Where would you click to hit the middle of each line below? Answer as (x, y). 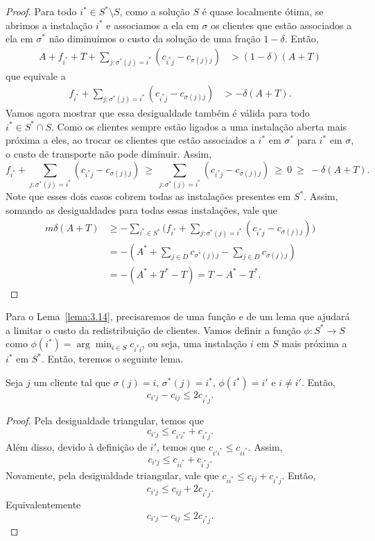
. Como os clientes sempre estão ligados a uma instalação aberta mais (199, 126)
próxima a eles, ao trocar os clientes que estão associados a (130, 140)
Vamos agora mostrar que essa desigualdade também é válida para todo (158, 113)
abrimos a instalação (49, 25)
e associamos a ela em (152, 25)
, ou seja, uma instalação (194, 343)
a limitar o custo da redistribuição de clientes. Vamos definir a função (153, 330)
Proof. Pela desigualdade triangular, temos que (105, 420)
